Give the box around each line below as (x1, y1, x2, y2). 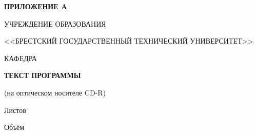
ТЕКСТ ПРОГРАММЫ (4, 70, 81, 81)
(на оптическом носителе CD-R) (4, 87, 106, 98)
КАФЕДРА (4, 52, 37, 63)
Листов (4, 104, 26, 115)
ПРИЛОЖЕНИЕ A (4, 1, 68, 11)
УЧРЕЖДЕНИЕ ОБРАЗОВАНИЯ (4, 18, 106, 29)
